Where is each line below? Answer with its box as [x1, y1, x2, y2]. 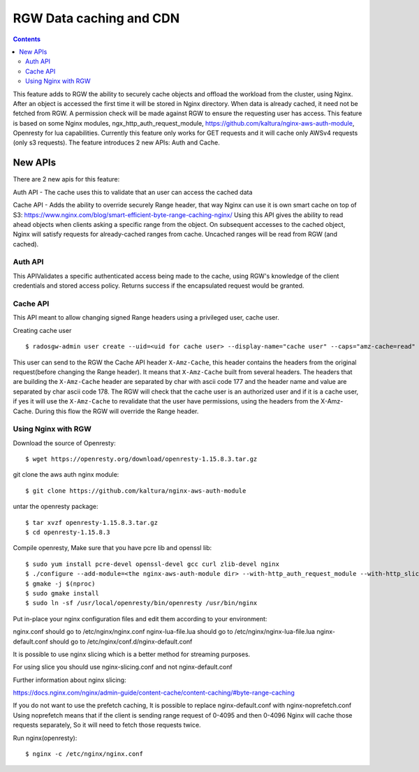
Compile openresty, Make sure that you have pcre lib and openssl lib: [13, 544, 212, 552]
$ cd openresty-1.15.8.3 [25, 528, 110, 536]
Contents [13, 35, 41, 43]
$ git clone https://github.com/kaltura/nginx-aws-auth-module [25, 487, 247, 495]
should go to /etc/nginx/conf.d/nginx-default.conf [49, 637, 193, 646]
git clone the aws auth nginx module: [13, 470, 119, 479]
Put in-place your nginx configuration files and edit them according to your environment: [13, 614, 267, 623]
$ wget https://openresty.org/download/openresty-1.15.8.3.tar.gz [25, 455, 258, 463]
